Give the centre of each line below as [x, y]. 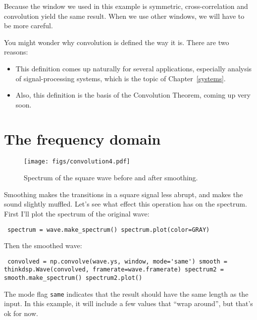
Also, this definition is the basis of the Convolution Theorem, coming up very [133, 95]
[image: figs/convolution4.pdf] [77, 162]
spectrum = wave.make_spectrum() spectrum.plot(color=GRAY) [109, 230]
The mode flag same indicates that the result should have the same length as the [126, 293]
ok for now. [21, 313]
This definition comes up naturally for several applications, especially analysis [134, 68]
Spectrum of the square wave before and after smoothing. [111, 178]
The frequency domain [82, 138]
